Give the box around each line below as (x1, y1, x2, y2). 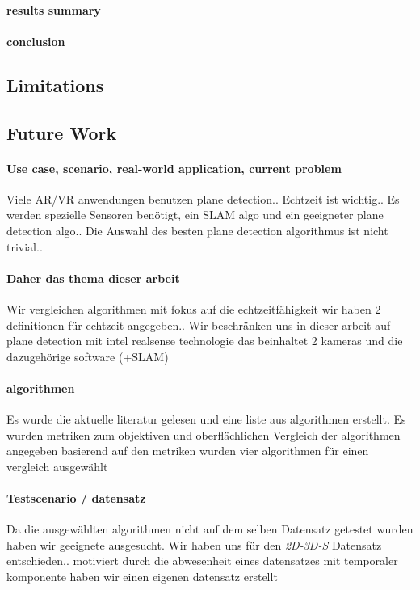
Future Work (6, 120, 117, 145)
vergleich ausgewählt (6, 457, 108, 474)
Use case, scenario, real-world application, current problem (6, 159, 342, 176)
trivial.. (6, 238, 43, 255)
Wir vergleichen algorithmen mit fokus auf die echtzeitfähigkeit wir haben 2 (6, 300, 381, 317)
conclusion (6, 32, 65, 49)
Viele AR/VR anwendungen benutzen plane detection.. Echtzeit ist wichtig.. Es (6, 190, 400, 207)
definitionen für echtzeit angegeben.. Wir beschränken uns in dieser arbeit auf (6, 316, 391, 333)
